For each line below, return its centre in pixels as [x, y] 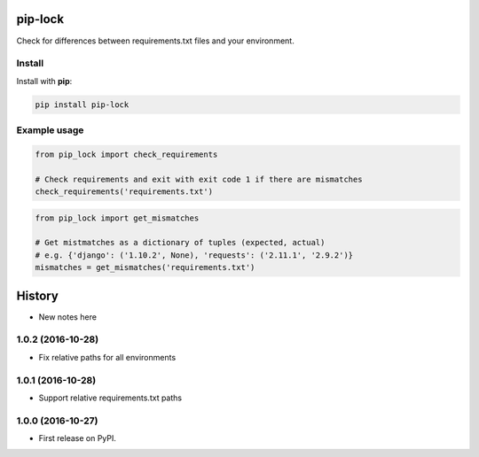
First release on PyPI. [78, 438]
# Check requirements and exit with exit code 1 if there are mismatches [199, 179]
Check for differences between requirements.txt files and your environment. [155, 41]
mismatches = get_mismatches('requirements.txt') [145, 267]
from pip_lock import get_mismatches [117, 218]
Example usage [50, 130]
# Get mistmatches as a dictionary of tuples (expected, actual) [180, 243]
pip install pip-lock [82, 105]
